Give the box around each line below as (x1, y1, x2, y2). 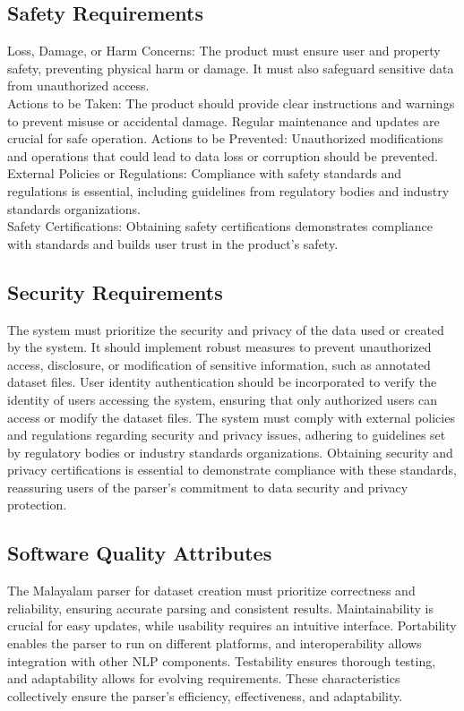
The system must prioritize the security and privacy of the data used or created (7, 320, 444, 338)
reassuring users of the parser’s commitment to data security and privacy (7, 477, 408, 496)
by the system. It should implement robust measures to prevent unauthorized (7, 338, 432, 356)
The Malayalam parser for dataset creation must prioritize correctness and (7, 581, 416, 600)
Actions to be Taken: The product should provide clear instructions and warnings (7, 93, 455, 112)
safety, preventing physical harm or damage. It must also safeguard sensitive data (7, 58, 454, 77)
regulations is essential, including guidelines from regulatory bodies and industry (7, 181, 450, 200)
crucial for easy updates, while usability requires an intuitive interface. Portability (7, 616, 457, 635)
